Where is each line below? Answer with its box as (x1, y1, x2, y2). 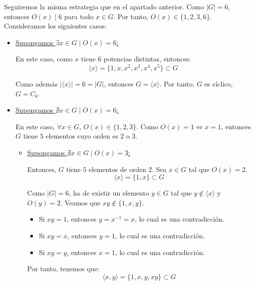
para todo (64, 11, 94, 21)
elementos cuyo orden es (46, 131, 118, 141)
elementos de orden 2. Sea (88, 164, 167, 174)
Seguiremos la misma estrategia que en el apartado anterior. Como (4, 1, 204, 11)
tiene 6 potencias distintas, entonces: (81, 54, 191, 64)
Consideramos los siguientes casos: (4, 21, 107, 31)
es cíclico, (204, 79, 233, 89)
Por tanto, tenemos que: (27, 263, 100, 274)
